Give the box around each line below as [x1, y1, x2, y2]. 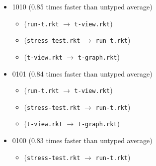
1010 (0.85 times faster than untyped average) [12, 1, 153, 11]
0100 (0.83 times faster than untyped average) [12, 135, 153, 146]
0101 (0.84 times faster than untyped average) [12, 68, 153, 79]
